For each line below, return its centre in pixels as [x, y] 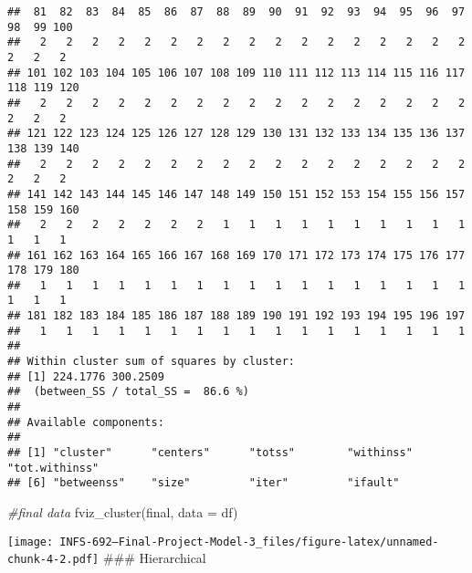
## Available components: [86, 422]
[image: [31, 542]
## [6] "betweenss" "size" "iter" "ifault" [204, 483]
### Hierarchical [154, 558]
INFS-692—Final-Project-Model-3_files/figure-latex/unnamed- [249, 542]
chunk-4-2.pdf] [53, 560]
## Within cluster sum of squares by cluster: [151, 362]
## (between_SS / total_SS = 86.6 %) [128, 392]
